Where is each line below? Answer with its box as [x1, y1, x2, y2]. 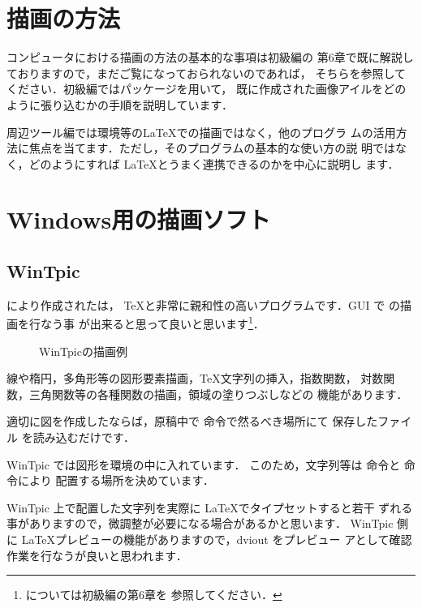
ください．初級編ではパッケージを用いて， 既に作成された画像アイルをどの [6, 80, 407, 97]
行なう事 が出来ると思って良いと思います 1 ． [28, 313, 265, 332]
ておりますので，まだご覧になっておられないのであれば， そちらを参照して [6, 64, 406, 81]
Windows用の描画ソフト [6, 203, 271, 236]
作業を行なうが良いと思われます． [6, 546, 187, 563]
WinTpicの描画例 [39, 342, 127, 359]
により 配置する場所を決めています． [17, 472, 214, 489]
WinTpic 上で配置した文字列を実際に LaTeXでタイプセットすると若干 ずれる [6, 499, 413, 516]
